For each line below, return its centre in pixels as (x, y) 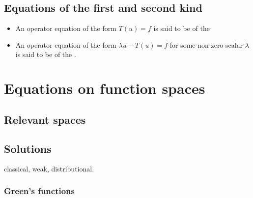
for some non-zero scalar (206, 44)
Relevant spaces (45, 119)
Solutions (28, 148)
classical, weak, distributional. (49, 169)
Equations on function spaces (105, 88)
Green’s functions (39, 190)
